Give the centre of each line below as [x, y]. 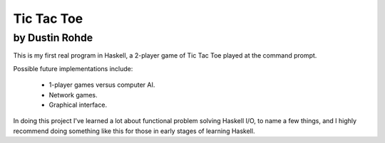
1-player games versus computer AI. [102, 85]
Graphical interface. [78, 105]
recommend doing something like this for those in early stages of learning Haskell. [134, 131]
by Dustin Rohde [53, 38]
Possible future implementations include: [73, 68]
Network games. [73, 95]
